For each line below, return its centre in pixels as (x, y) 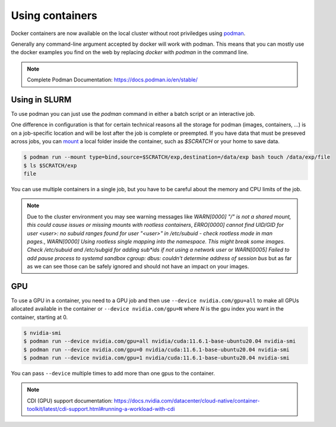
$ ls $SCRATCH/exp (50, 165)
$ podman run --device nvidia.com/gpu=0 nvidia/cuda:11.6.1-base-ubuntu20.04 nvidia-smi (157, 349)
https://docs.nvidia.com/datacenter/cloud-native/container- (187, 400)
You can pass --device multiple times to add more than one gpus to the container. (113, 373)
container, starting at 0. (39, 317)
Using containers (54, 15)
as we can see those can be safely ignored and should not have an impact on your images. (138, 267)
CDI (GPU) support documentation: (70, 400)
